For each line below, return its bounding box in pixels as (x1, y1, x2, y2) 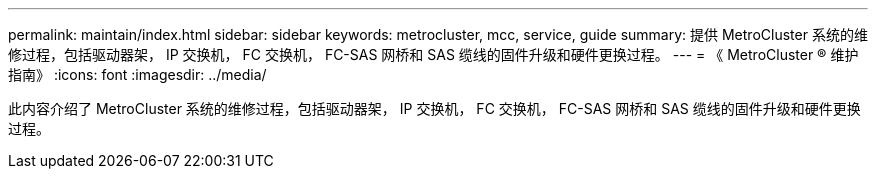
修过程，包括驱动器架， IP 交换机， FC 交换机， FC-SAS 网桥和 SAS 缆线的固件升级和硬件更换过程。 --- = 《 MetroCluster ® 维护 (8, 46, 859, 63)
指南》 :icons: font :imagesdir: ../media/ (8, 66, 267, 83)
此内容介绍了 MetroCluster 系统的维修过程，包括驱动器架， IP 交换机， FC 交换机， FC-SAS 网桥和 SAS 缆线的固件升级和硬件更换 (8, 100, 861, 117)
